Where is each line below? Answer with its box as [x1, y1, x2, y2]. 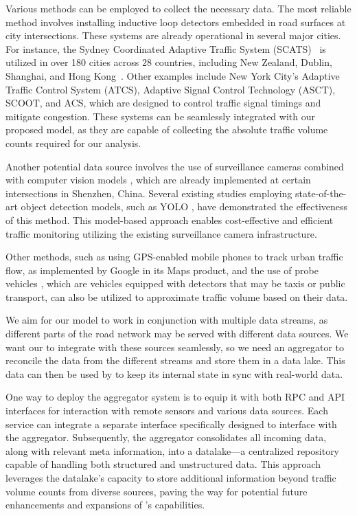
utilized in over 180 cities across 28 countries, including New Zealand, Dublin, [5, 55, 332, 69]
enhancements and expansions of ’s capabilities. [5, 497, 205, 512]
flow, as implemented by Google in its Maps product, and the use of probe [5, 262, 319, 277]
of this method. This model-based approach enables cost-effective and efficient [5, 212, 334, 227]
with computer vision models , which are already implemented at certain [5, 172, 311, 187]
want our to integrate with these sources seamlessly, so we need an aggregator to [5, 339, 344, 354]
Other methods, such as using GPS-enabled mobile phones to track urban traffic [5, 249, 343, 264]
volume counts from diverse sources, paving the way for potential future [5, 484, 308, 498]
